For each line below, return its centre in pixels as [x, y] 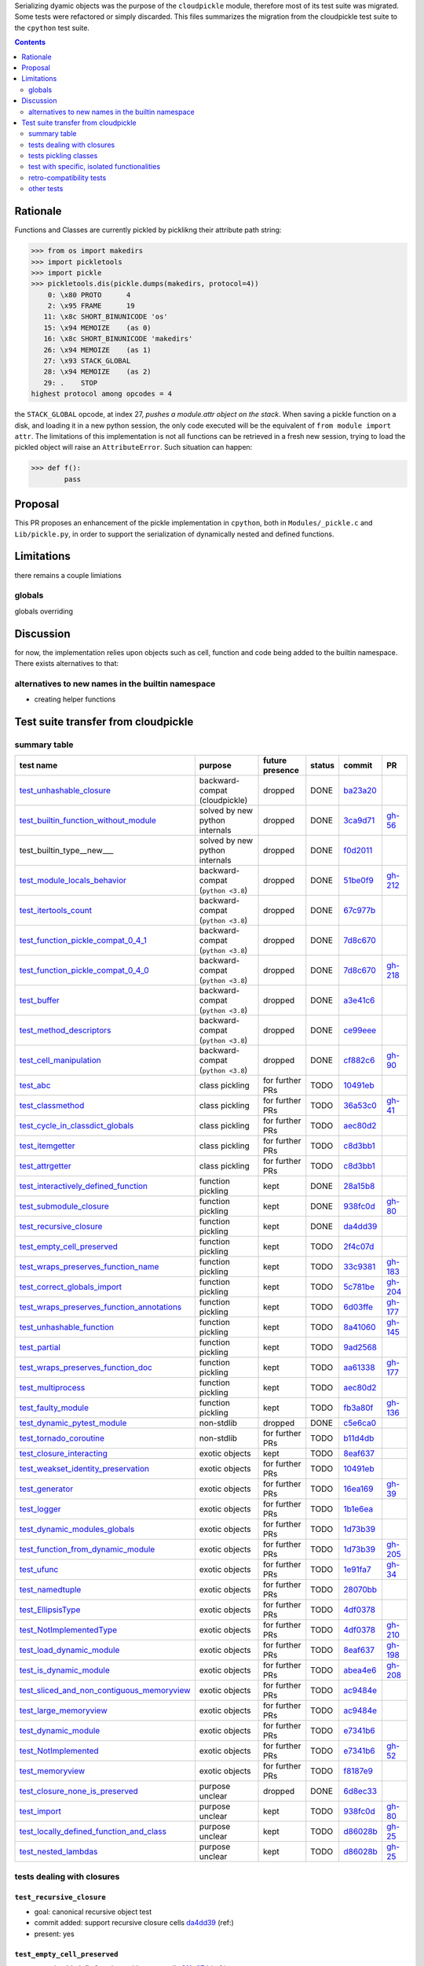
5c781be [358, 1287]
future [275, 760]
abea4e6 [360, 1670]
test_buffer [40, 1000]
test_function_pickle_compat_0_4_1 [83, 941]
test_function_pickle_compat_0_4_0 [84, 970]
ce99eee [360, 1030]
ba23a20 [360, 790]
